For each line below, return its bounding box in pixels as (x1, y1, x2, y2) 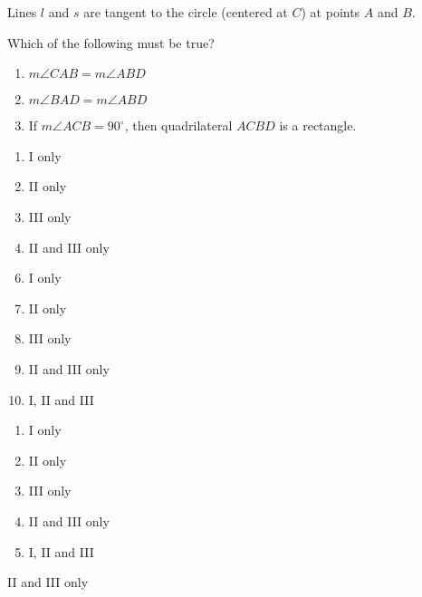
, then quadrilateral (124, 116, 233, 135)
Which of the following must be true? (7, 33, 215, 52)
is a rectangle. (279, 116, 357, 135)
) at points (301, 3, 360, 21)
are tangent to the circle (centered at (83, 3, 288, 21)
